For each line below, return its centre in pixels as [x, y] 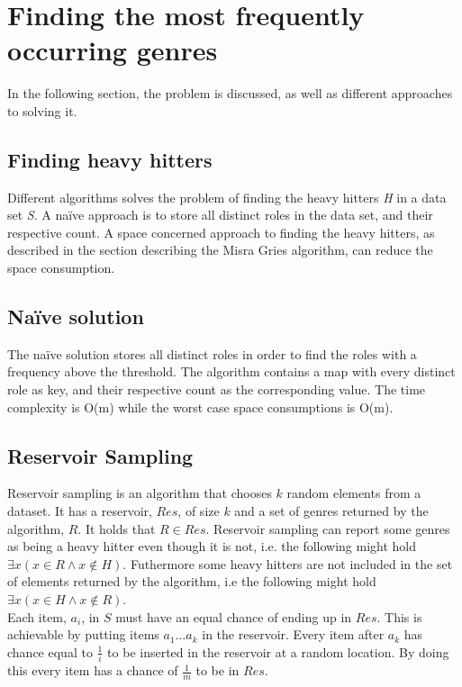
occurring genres [113, 50]
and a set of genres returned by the [331, 511]
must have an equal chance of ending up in [234, 616]
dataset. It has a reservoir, [80, 511]
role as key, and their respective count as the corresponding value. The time [217, 389]
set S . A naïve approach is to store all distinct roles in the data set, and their [220, 215]
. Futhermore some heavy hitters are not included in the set [288, 563]
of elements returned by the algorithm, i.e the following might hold [192, 581]
